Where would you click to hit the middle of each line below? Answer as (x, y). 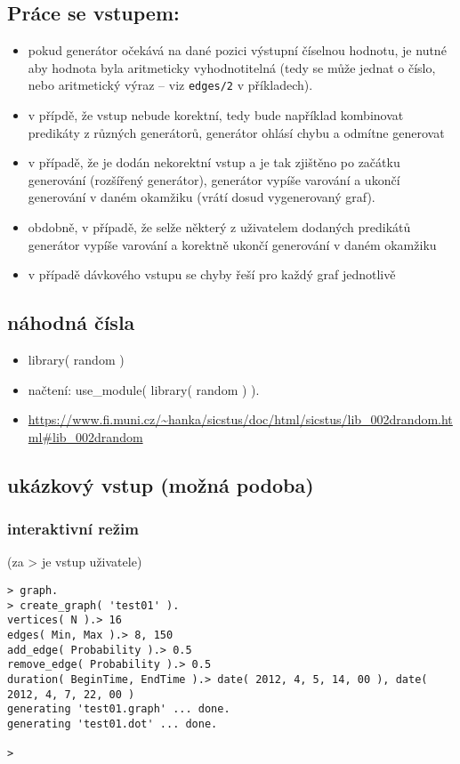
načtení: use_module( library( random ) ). (144, 389)
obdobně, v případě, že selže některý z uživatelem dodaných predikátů (219, 227)
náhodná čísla (71, 322)
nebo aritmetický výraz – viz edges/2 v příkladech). (170, 85)
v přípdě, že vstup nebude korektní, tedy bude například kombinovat (216, 115)
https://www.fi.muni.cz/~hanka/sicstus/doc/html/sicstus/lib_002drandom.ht (240, 419)
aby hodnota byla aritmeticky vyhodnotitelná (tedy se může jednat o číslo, (232, 67)
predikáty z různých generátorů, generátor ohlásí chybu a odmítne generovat (236, 132)
